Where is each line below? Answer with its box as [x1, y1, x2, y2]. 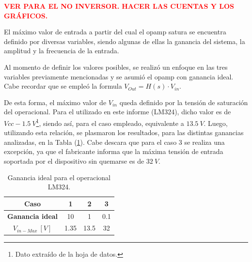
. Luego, [204, 118, 228, 128]
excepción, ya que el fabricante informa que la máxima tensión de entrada [4, 146, 223, 156]
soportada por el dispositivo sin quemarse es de [4, 155, 144, 166]
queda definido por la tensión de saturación [119, 97, 248, 107]
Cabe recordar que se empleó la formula [4, 81, 122, 91]
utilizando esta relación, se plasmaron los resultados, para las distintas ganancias [4, 127, 244, 138]
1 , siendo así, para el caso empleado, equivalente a [36, 116, 184, 128]
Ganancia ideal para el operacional [7, 172, 110, 182]
